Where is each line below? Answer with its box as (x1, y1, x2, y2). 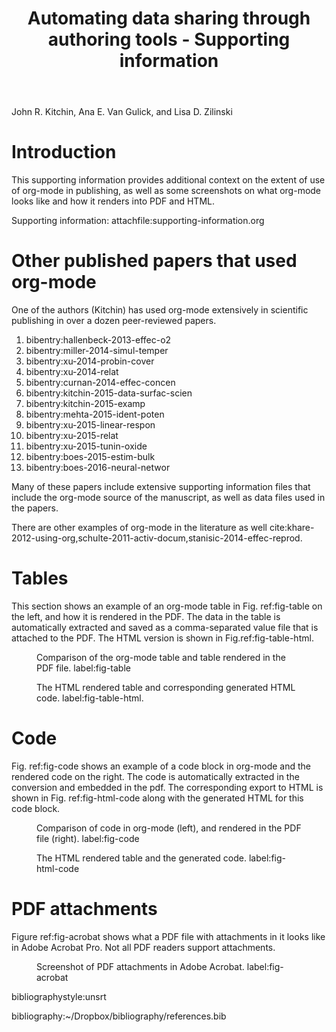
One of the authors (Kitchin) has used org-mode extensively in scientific (11, 304, 309, 316)
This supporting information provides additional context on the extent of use (11, 174, 326, 186)
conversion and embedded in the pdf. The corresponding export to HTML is (11, 781, 324, 793)
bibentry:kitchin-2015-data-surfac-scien (25, 387, 193, 399)
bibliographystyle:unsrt (11, 990, 107, 1002)
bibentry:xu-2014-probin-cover (25, 355, 155, 367)
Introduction (11, 141, 117, 164)
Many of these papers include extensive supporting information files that (11, 481, 311, 493)
